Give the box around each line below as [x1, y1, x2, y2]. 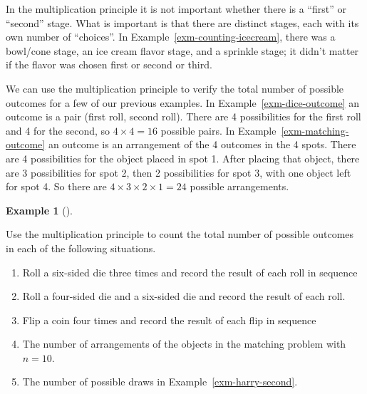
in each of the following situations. [6, 240, 156, 255]
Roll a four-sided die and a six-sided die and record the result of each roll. [22, 289, 346, 304]
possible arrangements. [190, 179, 289, 194]
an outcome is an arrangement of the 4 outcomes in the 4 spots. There [48, 137, 356, 152]
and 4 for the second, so [6, 123, 110, 138]
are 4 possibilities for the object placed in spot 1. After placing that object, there [6, 150, 360, 165]
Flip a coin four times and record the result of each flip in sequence [22, 312, 316, 327]
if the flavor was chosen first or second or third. [6, 57, 212, 72]
